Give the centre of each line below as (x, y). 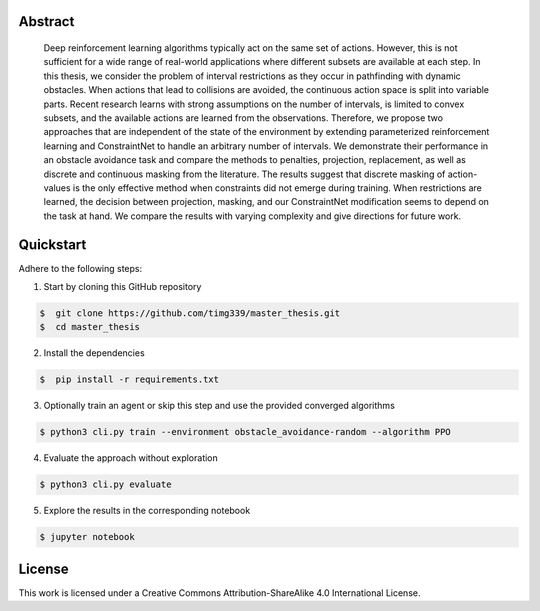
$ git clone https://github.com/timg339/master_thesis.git (190, 313)
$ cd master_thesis (89, 327)
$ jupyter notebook (87, 537)
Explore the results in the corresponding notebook (147, 511)
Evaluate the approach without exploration (131, 458)
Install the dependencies (94, 353)
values (57, 187)
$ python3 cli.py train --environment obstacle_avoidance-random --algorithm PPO (245, 432)
